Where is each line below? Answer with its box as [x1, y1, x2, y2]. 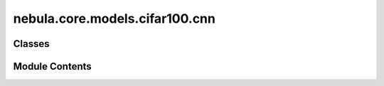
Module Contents [13, 60, 92, 72]
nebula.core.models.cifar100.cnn [13, 11, 216, 26]
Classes [13, 38, 50, 50]
